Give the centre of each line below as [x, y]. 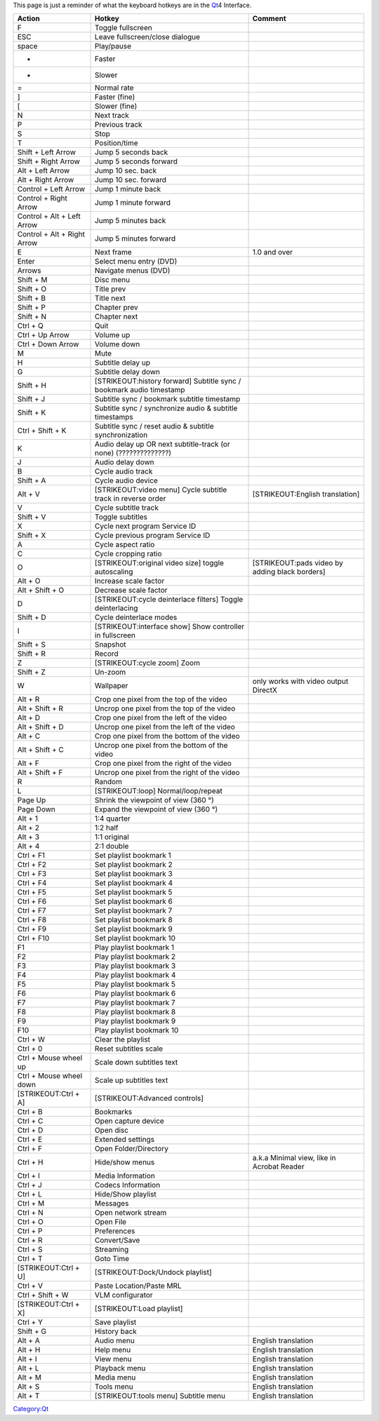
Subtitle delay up [123, 363]
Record [107, 654]
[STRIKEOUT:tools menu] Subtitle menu [160, 1396]
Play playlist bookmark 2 [135, 957]
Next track [112, 116]
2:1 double [112, 847]
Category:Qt [31, 1409]
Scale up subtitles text [132, 1080]
